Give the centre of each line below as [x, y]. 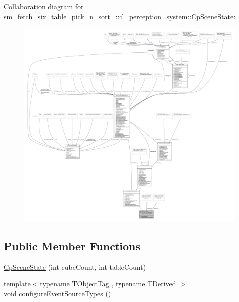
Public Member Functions [72, 245]
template [17, 283]
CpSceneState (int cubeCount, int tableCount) [75, 266]
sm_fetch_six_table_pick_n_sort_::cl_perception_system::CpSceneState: [120, 16]
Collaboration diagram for [44, 6]
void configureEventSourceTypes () [58, 293]
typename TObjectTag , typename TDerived [108, 283]
